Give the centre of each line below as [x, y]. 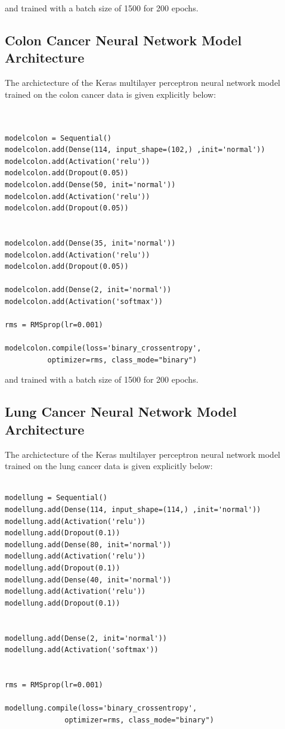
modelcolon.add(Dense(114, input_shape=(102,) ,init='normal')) [135, 150]
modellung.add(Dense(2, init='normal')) [86, 638]
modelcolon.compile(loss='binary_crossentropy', [103, 348]
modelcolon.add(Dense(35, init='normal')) [90, 243]
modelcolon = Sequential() [58, 138]
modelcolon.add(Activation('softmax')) [84, 301]
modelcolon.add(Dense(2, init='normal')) [88, 290]
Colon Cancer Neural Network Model [123, 40]
